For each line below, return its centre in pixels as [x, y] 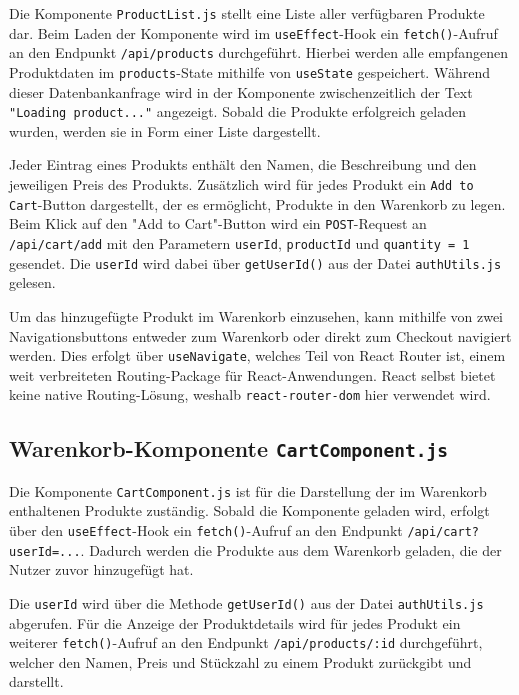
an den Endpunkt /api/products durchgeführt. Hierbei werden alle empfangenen [259, 52]
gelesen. [32, 282]
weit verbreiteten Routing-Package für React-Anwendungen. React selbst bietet [252, 374]
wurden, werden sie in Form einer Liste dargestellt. [165, 130]
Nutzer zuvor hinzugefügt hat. [101, 569]
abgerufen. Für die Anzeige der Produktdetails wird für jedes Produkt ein [235, 622]
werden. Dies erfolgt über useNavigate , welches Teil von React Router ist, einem [257, 355]
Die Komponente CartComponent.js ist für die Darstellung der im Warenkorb [248, 490]
